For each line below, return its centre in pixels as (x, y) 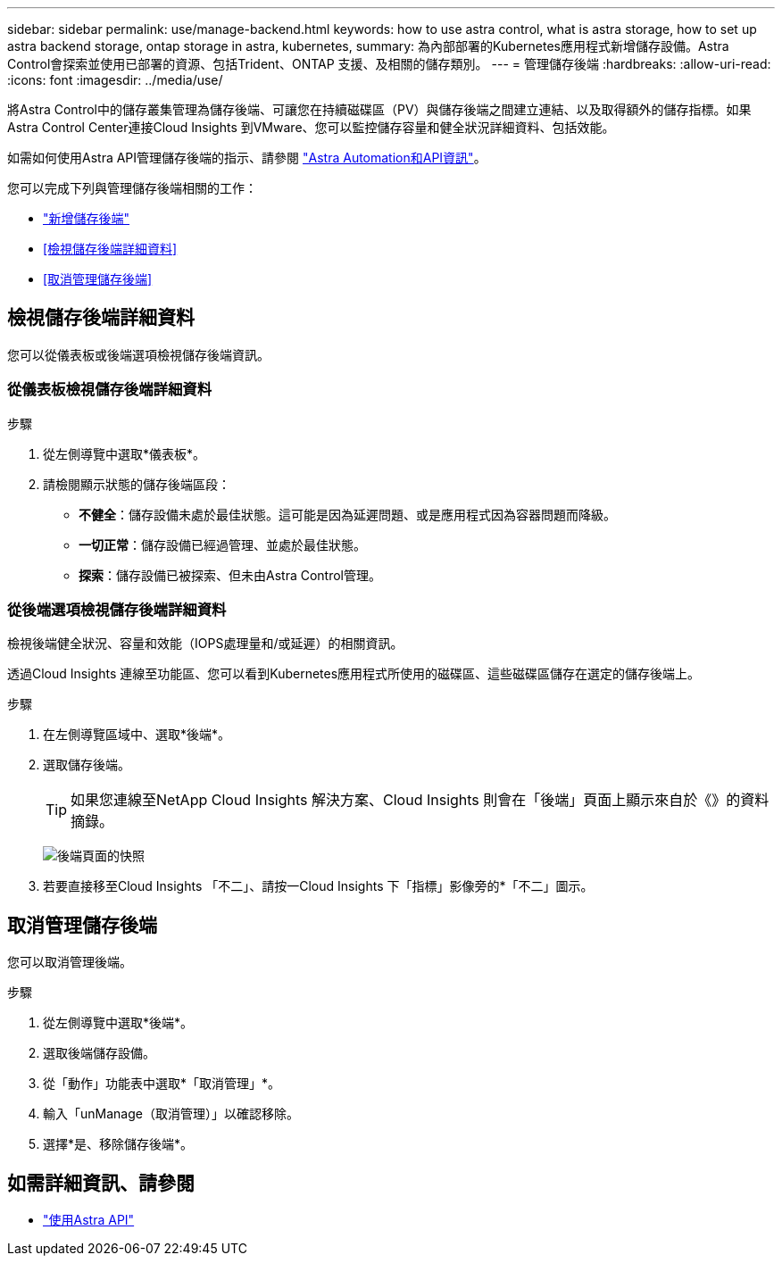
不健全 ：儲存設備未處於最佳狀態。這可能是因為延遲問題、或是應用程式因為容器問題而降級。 (347, 514)
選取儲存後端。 (87, 765)
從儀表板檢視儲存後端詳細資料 (110, 390)
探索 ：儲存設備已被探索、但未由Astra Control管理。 (230, 575)
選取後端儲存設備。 (99, 1053)
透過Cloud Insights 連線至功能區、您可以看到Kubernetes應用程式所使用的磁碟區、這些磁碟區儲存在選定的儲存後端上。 (354, 674)
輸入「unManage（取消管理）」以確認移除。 (171, 1114)
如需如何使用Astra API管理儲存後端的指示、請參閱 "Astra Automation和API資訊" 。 (247, 158)
